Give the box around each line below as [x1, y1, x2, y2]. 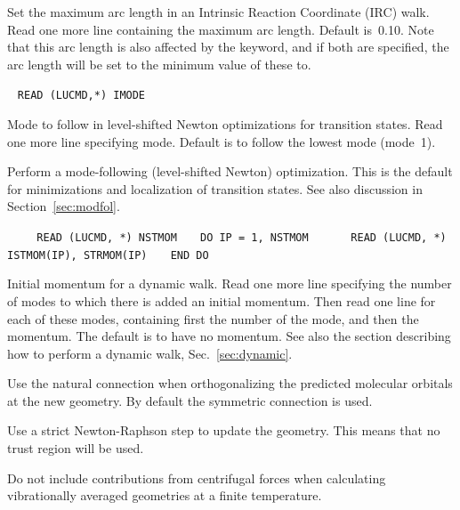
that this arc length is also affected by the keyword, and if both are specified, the [7, 37, 449, 56]
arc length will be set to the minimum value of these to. [7, 54, 311, 73]
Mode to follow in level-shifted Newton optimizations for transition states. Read [7, 115, 443, 134]
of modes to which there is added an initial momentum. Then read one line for [7, 291, 436, 310]
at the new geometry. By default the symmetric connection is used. [7, 391, 373, 409]
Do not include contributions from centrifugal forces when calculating [7, 468, 386, 487]
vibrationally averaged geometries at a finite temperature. [7, 486, 322, 505]
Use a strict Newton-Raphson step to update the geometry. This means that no [7, 421, 440, 440]
